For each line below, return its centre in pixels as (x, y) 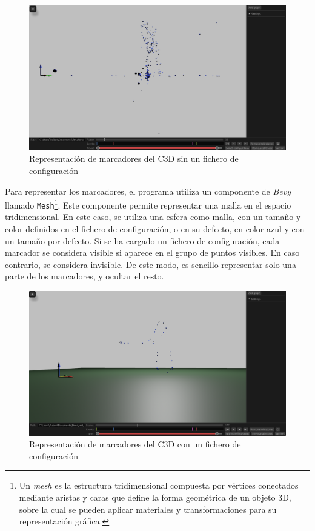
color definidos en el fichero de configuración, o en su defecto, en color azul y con (155, 229)
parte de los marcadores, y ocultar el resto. (85, 276)
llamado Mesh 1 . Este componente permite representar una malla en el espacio (148, 204)
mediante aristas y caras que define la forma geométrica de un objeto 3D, (155, 497)
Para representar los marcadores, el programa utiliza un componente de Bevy (148, 191)
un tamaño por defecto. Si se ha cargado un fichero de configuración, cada (142, 240)
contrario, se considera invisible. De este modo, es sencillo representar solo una (151, 264)
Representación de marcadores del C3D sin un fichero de (134, 159)
